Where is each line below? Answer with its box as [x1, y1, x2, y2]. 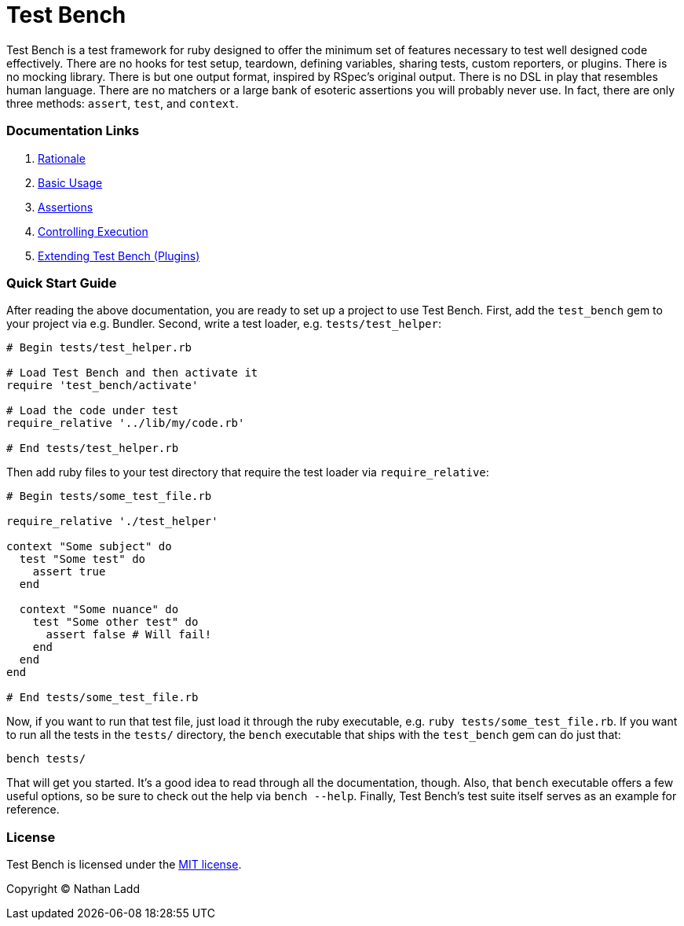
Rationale [38, 151, 86, 165]
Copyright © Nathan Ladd [6, 882, 140, 895]
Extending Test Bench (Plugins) [38, 248, 200, 263]
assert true [32, 565, 106, 579]
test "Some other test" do [32, 615, 199, 629]
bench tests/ [6, 752, 86, 766]
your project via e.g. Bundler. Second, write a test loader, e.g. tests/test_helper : [6, 317, 441, 331]
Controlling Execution [38, 224, 148, 238]
